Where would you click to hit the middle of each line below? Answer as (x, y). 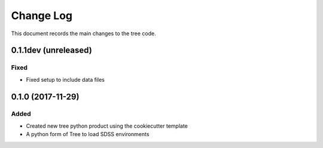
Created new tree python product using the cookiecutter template (107, 126)
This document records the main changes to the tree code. (83, 33)
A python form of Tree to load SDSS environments (88, 134)
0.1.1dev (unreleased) (51, 50)
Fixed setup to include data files (65, 79)
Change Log (42, 16)
